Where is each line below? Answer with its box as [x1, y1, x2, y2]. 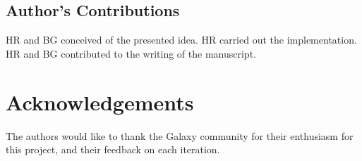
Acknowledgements [6, 87, 194, 116]
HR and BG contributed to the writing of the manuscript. [6, 46, 256, 60]
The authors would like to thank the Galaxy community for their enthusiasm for [6, 128, 354, 143]
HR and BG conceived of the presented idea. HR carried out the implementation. [6, 32, 357, 47]
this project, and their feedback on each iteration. [6, 142, 220, 157]
